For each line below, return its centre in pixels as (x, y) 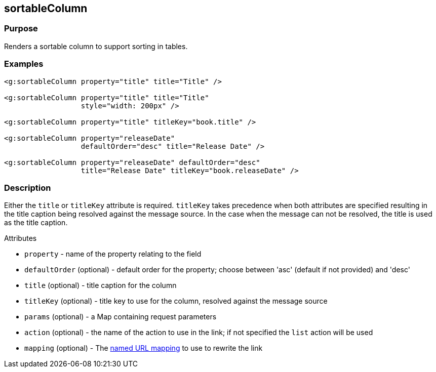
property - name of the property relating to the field (113, 254)
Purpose (21, 29)
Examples (24, 64)
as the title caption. (36, 223)
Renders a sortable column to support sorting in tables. (96, 46)
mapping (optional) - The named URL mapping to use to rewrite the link (144, 348)
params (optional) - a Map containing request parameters (121, 317)
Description (28, 188)
